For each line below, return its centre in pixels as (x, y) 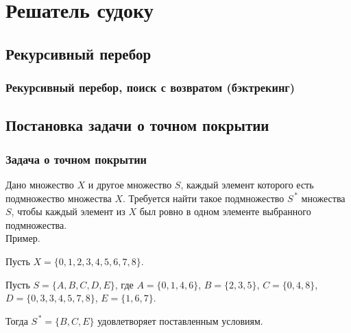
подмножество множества (59, 198)
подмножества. (36, 224)
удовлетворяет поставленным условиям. (180, 320)
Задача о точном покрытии (76, 159)
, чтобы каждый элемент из (68, 211)
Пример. (23, 238)
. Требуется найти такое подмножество (204, 198)
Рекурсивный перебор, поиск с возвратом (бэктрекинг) (150, 87)
